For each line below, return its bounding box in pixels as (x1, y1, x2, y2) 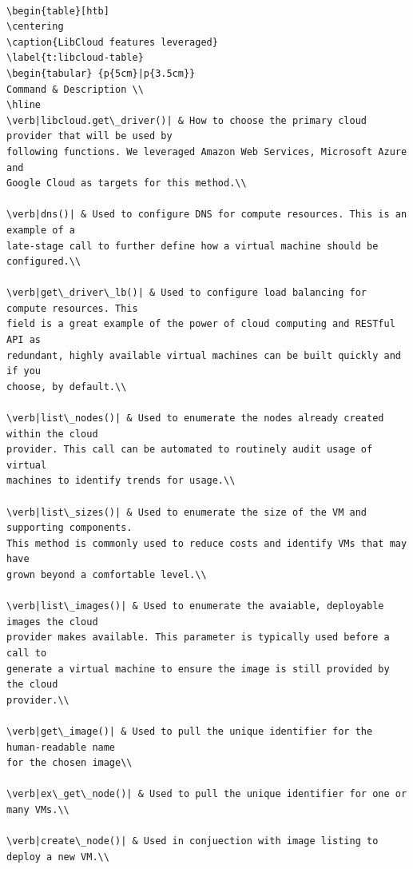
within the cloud (6, 428, 98, 440)
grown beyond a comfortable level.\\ (6, 568, 207, 580)
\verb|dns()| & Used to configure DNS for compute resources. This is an (6, 209, 407, 221)
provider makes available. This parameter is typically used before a (6, 632, 390, 644)
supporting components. (6, 522, 133, 534)
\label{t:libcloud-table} (6, 52, 144, 64)
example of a (6, 224, 75, 236)
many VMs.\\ (6, 803, 69, 815)
